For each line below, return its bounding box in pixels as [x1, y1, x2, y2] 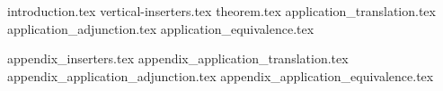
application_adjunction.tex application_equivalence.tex [7, 19, 315, 37]
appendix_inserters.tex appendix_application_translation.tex [7, 49, 349, 68]
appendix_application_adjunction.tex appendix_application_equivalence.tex [7, 66, 434, 85]
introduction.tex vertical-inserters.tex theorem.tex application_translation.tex [7, 2, 436, 20]
